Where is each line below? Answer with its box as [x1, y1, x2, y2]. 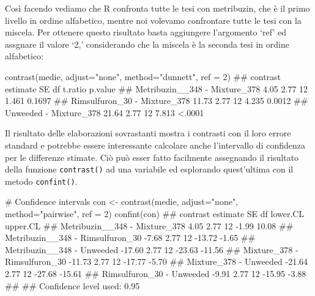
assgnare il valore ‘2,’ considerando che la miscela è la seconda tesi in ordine [5, 37, 289, 50]
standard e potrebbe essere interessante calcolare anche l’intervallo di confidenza [5, 138, 305, 151]
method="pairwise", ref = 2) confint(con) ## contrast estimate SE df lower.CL [5, 207, 305, 220]
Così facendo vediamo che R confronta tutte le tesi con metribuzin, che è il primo [5, 2, 310, 14]
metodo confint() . [5, 174, 78, 187]
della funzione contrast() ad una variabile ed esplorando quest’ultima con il [5, 163, 294, 176]
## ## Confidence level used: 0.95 [5, 279, 140, 292]
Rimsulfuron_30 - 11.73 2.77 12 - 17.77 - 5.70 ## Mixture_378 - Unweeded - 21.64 [5, 255, 308, 268]
